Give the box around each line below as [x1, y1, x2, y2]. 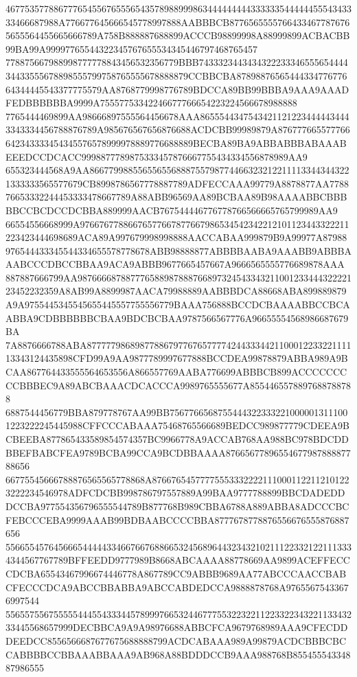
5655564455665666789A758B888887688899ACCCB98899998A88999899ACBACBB [5, 28, 350, 43]
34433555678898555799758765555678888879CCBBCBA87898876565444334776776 [5, 68, 347, 82]
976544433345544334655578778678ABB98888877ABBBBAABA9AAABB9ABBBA [5, 243, 352, 257]
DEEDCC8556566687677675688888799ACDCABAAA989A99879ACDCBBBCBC [5, 633, 346, 647]
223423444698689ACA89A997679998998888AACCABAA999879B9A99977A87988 [5, 230, 347, 244]
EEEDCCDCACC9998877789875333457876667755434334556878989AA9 [5, 149, 308, 163]
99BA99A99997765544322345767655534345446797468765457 [5, 41, 257, 56]
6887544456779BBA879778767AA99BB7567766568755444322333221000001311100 [5, 404, 348, 419]
